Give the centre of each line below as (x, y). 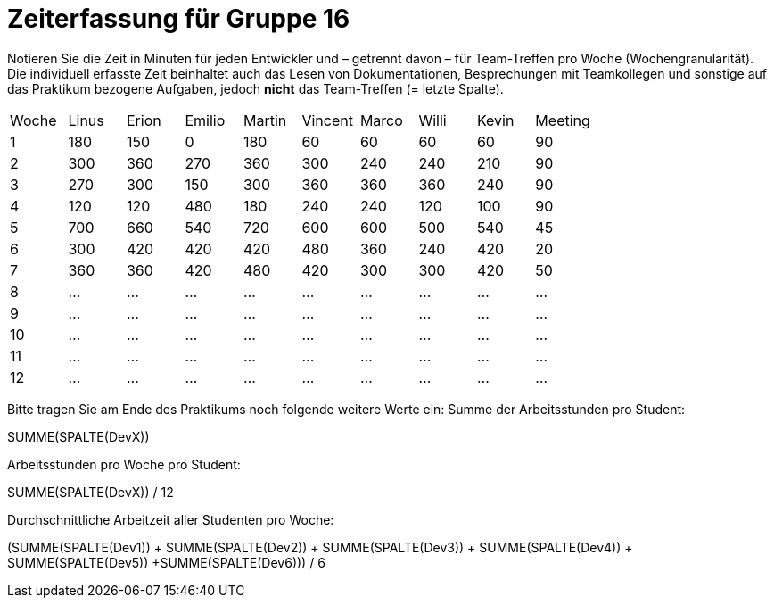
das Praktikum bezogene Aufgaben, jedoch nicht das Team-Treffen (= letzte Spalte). (255, 88)
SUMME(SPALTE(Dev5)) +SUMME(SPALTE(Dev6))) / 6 (166, 562)
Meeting (563, 120)
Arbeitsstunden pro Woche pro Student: (124, 464)
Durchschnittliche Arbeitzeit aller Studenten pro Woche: (171, 519)
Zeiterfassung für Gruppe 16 (179, 19)
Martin (265, 120)
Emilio (205, 120)
